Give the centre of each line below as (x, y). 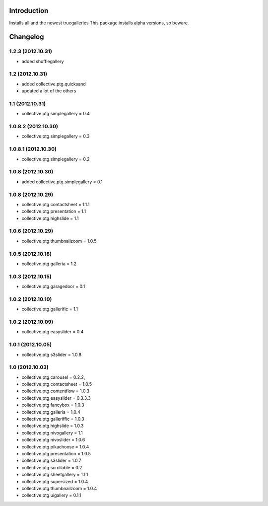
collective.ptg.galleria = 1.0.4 (51, 412)
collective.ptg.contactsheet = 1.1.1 (56, 204)
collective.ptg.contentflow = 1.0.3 (55, 391)
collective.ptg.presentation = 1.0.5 (56, 453)
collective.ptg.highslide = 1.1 (50, 218)
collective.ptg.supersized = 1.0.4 (55, 481)
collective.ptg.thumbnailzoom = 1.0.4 (59, 488)
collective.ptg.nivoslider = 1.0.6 (53, 440)
